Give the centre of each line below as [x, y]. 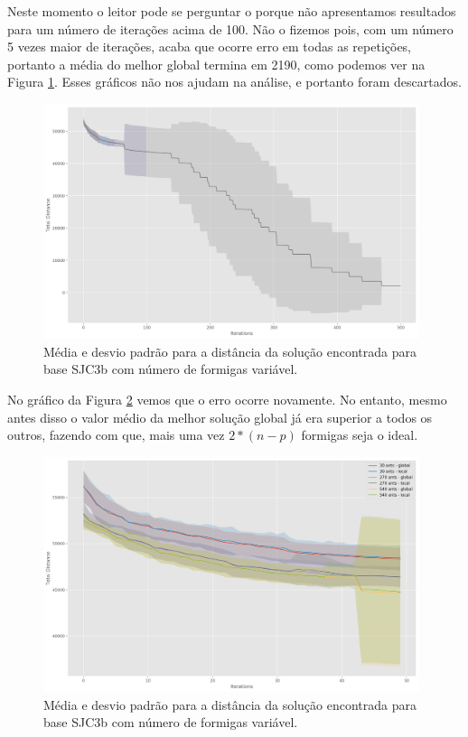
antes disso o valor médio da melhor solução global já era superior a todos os [220, 417]
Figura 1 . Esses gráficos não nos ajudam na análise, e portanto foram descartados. [234, 82]
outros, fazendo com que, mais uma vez [116, 435]
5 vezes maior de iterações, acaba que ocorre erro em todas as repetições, [210, 47]
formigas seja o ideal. [360, 435]
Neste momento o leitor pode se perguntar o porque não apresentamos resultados [232, 11]
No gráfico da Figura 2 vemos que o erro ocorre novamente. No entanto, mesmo [227, 399]
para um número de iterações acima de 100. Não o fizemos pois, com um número [230, 28]
